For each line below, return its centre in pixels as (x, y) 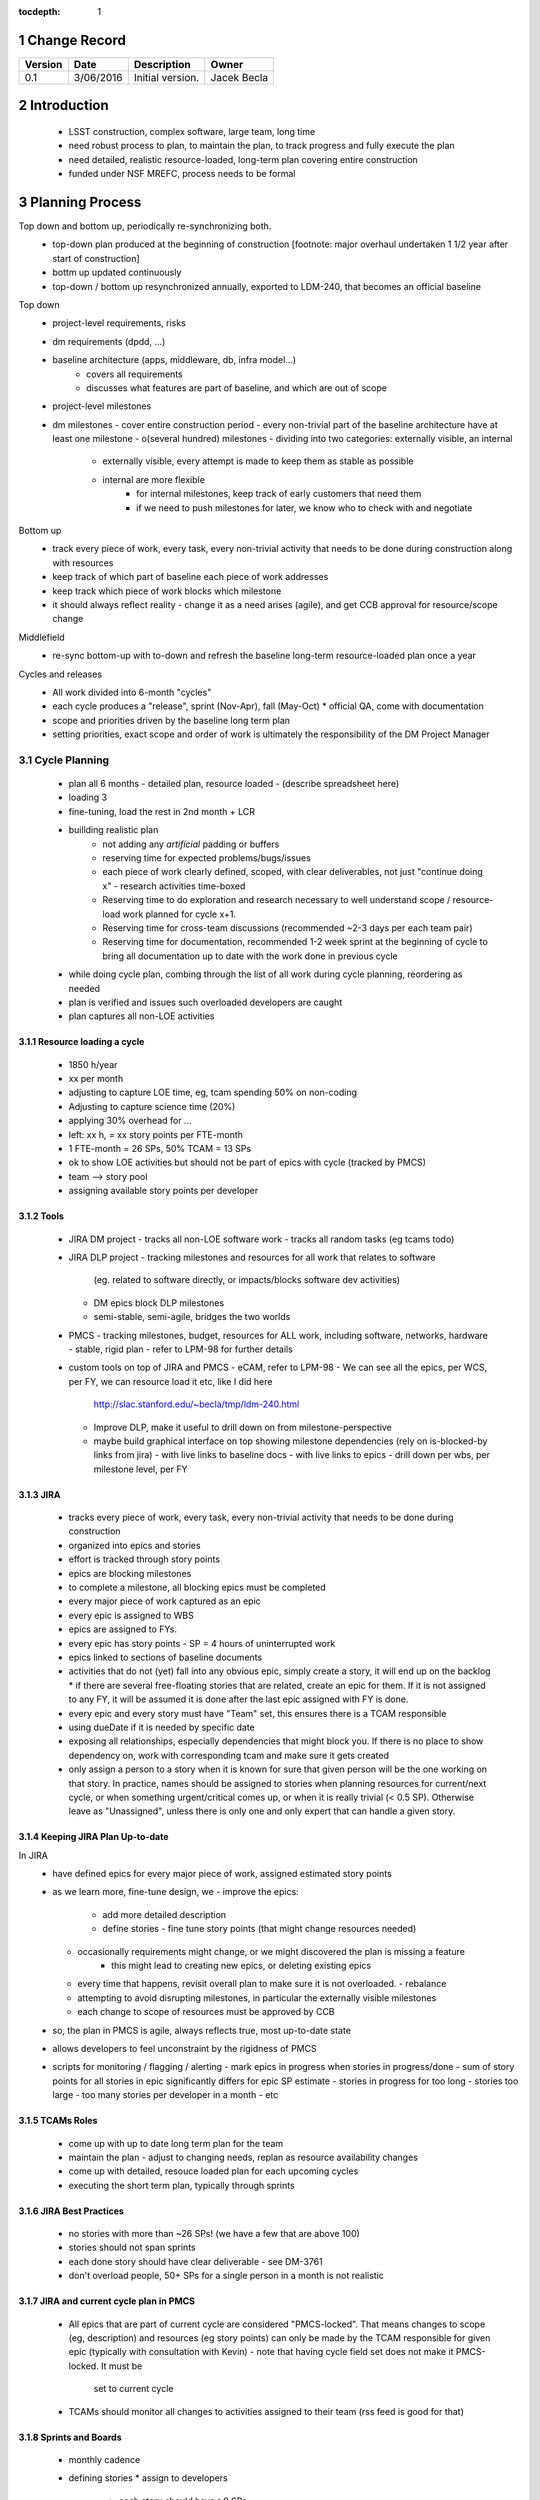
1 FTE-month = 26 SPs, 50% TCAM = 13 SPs (160, 1149)
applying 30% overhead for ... (130, 1121)
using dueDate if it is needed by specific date (161, 1727)
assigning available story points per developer (163, 1191)
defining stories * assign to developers (148, 2478)
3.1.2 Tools (41, 1216)
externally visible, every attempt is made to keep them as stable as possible (258, 461)
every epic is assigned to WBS (131, 1615)
